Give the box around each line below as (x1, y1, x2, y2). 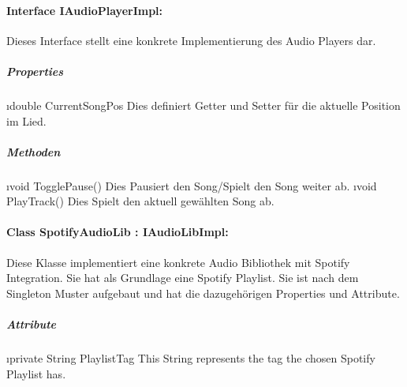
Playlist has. (6, 365, 66, 381)
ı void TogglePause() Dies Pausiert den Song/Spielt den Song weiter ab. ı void (6, 177, 377, 193)
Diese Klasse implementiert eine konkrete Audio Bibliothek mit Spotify (6, 254, 350, 270)
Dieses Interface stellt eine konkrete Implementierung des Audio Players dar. (6, 32, 376, 48)
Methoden (6, 143, 61, 160)
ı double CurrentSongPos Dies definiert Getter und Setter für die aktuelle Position (6, 96, 401, 113)
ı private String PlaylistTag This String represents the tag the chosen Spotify (6, 350, 375, 366)
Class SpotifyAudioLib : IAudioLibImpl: (6, 224, 229, 240)
